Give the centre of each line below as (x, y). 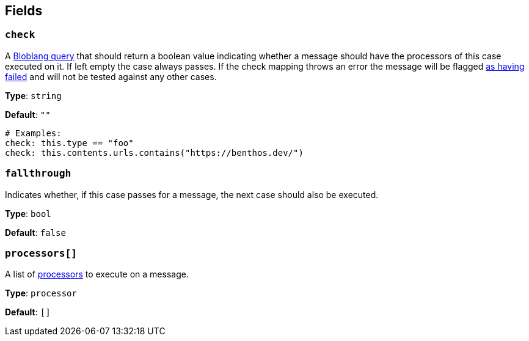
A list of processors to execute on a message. (97, 274)
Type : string (33, 95)
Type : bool (28, 213)
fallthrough (38, 174)
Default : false (35, 232)
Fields (24, 11)
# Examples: (33, 133)
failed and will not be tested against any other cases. (111, 76)
